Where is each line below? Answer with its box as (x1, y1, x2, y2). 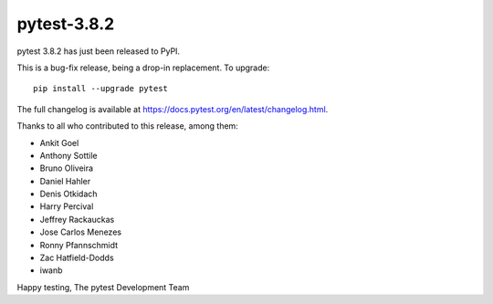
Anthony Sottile (39, 150, 98, 161)
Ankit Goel (39, 137, 79, 148)
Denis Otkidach (39, 188, 98, 200)
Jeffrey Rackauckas (39, 214, 115, 225)
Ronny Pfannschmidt (39, 239, 119, 250)
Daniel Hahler (39, 175, 91, 186)
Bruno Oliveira (39, 162, 94, 173)
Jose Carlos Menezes (39, 226, 122, 237)
